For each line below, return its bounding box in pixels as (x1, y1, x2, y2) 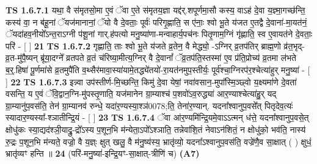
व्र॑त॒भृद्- (283, 39, 305, 52)
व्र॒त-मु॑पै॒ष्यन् (5, 51, 38, 64)
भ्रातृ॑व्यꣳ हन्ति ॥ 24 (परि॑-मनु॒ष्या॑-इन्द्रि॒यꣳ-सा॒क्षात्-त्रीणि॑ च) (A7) (5, 147, 200, 160)
